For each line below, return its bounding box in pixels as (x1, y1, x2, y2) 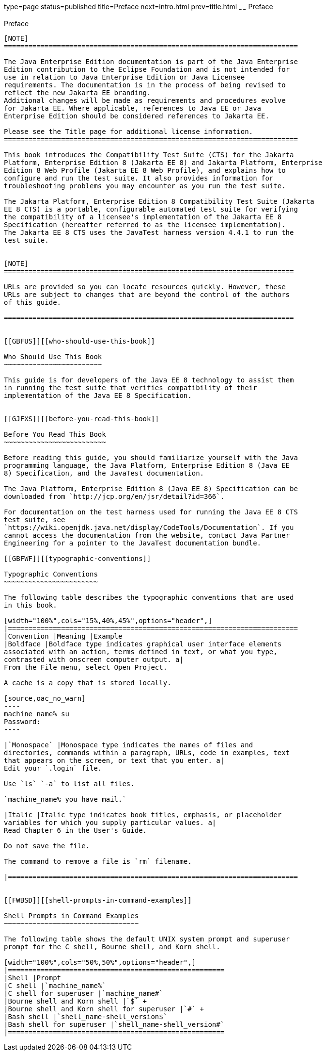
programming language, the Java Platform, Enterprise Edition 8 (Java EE (4, 461, 290, 469)
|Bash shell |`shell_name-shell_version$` (4, 1012, 168, 1021)
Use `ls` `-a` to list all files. (4, 779, 135, 788)
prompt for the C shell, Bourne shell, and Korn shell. (4, 942, 220, 951)
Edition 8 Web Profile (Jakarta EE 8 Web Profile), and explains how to (4, 166, 286, 174)
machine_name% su (4, 709, 69, 718)
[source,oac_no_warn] (4, 694, 86, 702)
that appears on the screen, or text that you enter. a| (4, 756, 225, 764)
